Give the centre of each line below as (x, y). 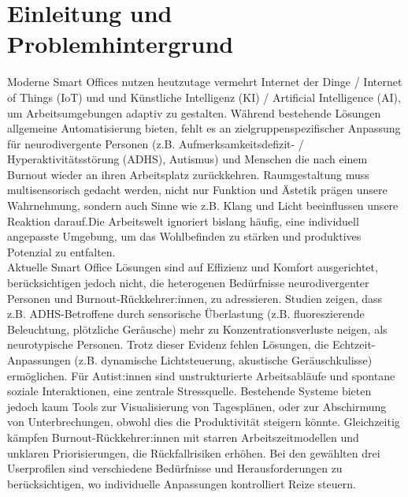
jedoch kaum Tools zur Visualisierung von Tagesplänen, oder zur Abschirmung (197, 406)
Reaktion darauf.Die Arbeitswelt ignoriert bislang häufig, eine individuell (183, 220)
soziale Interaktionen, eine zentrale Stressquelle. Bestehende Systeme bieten (189, 391)
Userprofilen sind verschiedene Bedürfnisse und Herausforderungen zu (175, 468)
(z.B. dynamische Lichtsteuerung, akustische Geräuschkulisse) (223, 360)
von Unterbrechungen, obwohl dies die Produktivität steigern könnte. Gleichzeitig (204, 422)
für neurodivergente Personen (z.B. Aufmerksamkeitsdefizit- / (156, 143)
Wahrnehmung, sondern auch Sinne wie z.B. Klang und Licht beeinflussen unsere (203, 206)
